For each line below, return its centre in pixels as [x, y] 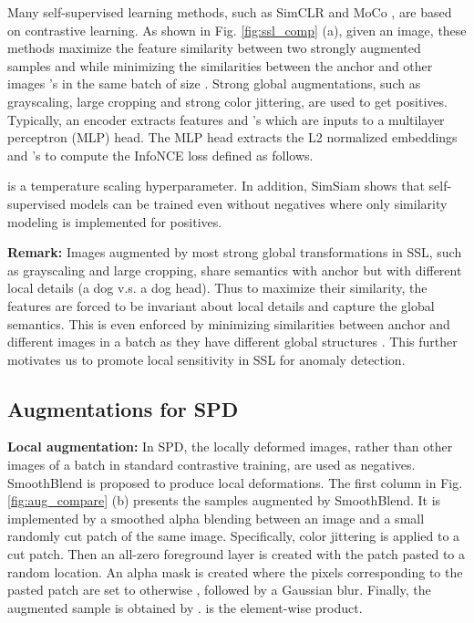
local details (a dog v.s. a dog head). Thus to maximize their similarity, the [217, 288]
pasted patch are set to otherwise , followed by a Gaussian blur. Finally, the [219, 590]
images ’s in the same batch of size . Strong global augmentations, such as [214, 83]
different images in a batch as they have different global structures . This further [232, 342]
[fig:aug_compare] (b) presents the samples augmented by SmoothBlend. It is [224, 500]
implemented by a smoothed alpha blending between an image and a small [216, 518]
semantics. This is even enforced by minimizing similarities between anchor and [229, 323]
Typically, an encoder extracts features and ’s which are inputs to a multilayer [226, 119]
